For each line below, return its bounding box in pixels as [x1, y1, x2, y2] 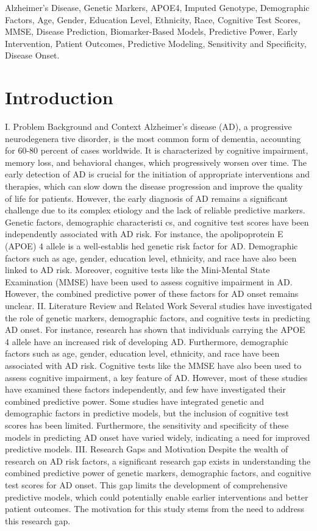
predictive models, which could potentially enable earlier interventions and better [5, 490, 308, 503]
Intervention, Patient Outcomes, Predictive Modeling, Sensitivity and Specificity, [5, 37, 307, 49]
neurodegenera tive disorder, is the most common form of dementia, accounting [5, 132, 301, 144]
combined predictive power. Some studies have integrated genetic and [5, 394, 264, 407]
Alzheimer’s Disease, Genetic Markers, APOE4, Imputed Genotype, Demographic [5, 1, 310, 13]
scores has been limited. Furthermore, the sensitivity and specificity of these [5, 418, 289, 431]
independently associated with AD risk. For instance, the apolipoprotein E [5, 227, 283, 240]
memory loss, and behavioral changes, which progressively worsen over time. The [5, 155, 307, 168]
